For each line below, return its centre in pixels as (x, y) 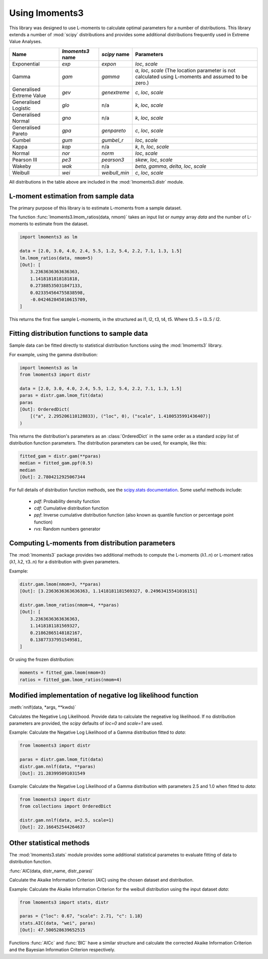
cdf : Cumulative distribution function (71, 508)
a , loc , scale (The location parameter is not (185, 70)
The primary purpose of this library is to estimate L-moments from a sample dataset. (96, 208)
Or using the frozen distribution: (42, 659)
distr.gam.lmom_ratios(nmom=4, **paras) (69, 605)
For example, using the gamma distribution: (53, 354)
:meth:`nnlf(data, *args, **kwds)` (43, 707)
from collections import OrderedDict (66, 806)
